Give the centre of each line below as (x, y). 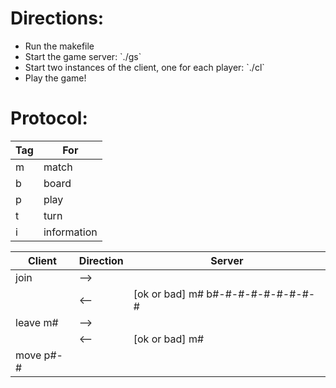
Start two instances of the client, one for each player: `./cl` (144, 67)
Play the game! (55, 78)
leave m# (37, 322)
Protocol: (49, 118)
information (70, 232)
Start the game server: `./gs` (83, 56)
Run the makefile (59, 46)
